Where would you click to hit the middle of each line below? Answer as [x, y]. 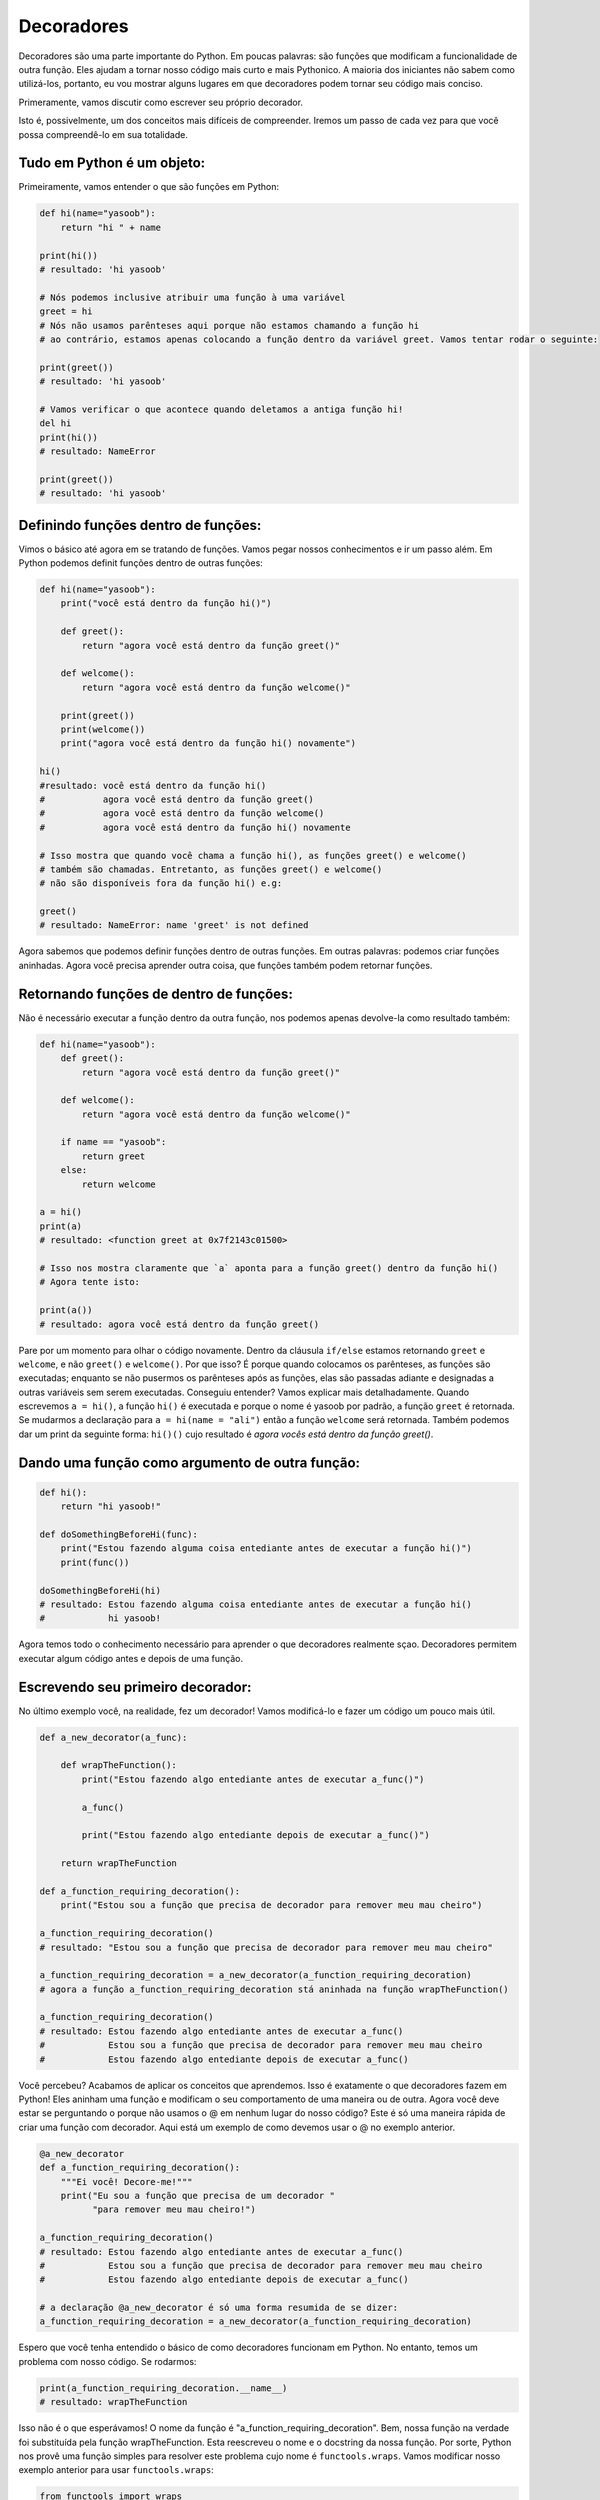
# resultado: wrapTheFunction [113, 2402]
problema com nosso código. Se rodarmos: [107, 2361]
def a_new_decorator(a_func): [113, 1737]
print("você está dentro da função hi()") [166, 603]
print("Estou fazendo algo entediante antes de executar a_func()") [253, 1779]
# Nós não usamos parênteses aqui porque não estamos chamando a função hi [229, 325]
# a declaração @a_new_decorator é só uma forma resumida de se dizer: [219, 2308]
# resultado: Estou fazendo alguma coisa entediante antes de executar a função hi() [255, 1604]
